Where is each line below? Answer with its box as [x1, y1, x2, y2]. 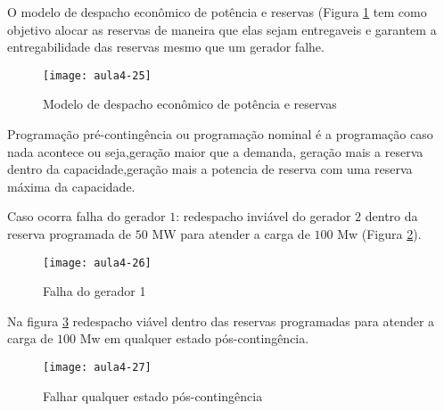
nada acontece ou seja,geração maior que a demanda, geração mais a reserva [7, 142, 423, 160]
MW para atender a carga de [152, 225, 310, 242]
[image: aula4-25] [43, 69, 152, 82]
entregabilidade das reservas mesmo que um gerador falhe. [7, 37, 325, 56]
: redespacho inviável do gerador [176, 207, 351, 226]
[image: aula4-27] [43, 361, 152, 374]
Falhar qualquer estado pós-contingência [43, 386, 263, 405]
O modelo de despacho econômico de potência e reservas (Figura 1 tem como [7, 3, 427, 21]
